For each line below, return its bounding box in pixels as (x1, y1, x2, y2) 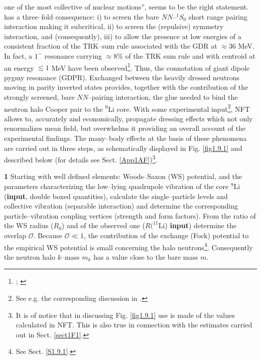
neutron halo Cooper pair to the (4, 103, 103, 114)
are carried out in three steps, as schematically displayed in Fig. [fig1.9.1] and (4, 142, 242, 153)
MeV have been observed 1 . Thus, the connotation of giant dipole (51, 61, 250, 73)
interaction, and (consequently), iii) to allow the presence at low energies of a (4, 31, 241, 41)
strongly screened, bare (4, 92, 75, 102)
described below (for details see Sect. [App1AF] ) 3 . (4, 153, 158, 164)
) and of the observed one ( (61, 220, 146, 231)
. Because (33, 230, 62, 241)
